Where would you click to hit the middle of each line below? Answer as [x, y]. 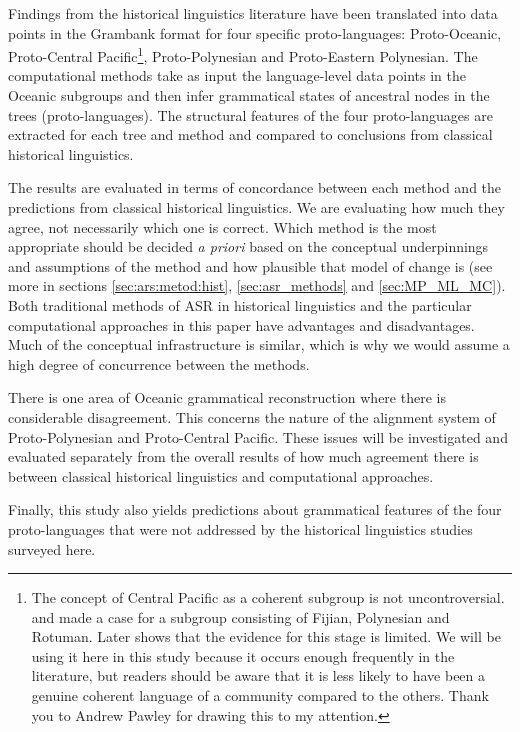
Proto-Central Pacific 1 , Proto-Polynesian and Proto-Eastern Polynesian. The [243, 54]
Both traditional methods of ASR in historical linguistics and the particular [240, 304]
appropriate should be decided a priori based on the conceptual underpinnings [248, 246]
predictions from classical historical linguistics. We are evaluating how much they [256, 207]
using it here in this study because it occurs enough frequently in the [243, 655]
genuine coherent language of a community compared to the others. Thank [260, 695]
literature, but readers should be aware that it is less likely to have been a [258, 675]
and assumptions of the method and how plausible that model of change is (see [250, 265]
